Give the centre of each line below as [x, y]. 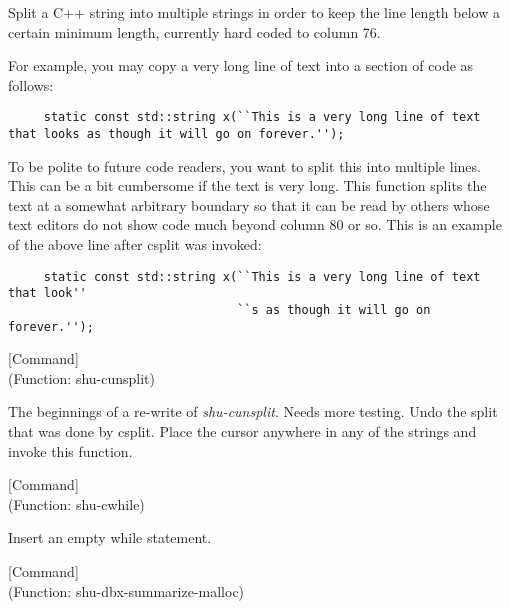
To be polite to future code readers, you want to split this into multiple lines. [244, 165]
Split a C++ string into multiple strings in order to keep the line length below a [254, 12]
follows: [31, 84]
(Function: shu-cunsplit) [81, 377]
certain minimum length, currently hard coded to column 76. [194, 31]
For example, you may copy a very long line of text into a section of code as [241, 65]
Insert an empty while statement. [110, 537]
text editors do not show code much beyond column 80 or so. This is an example [255, 224]
